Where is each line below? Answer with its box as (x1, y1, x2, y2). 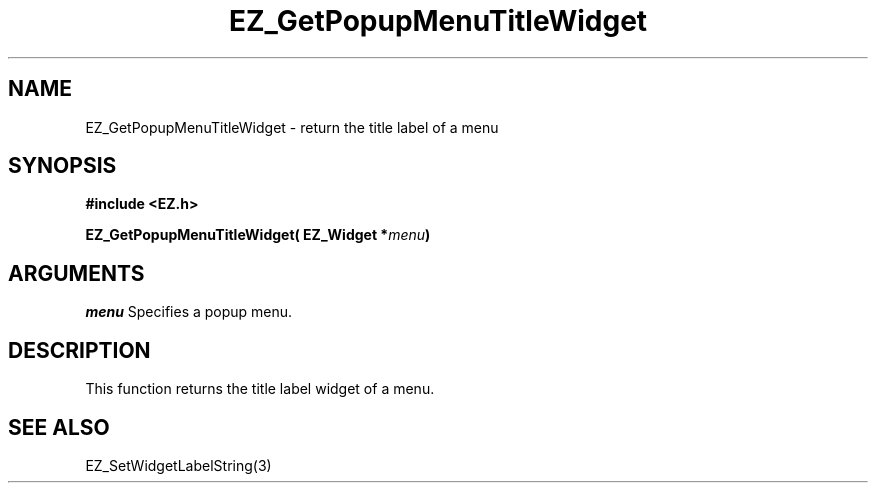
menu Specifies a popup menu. (85, 303, 293, 321)
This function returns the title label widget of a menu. (85, 380, 435, 398)
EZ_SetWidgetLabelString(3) (85, 456, 272, 474)
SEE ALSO (8, 414, 110, 440)
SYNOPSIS (8, 153, 117, 179)
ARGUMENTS (8, 260, 145, 286)
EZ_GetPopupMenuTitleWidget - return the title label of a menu (85, 118, 499, 136)
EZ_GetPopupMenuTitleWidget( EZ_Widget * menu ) (85, 226, 431, 244)
